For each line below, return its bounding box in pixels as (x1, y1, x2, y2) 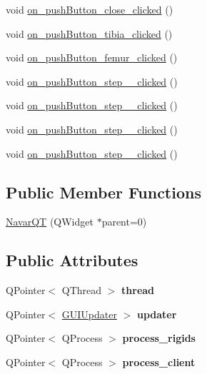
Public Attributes (6, 249, 138, 271)
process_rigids (122, 330, 196, 345)
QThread (61, 283, 102, 298)
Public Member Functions (6, 181, 201, 203)
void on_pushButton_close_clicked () (6, 2, 173, 16)
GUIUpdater (61, 306, 117, 321)
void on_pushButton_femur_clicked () (6, 50, 178, 65)
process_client (122, 354, 196, 369)
